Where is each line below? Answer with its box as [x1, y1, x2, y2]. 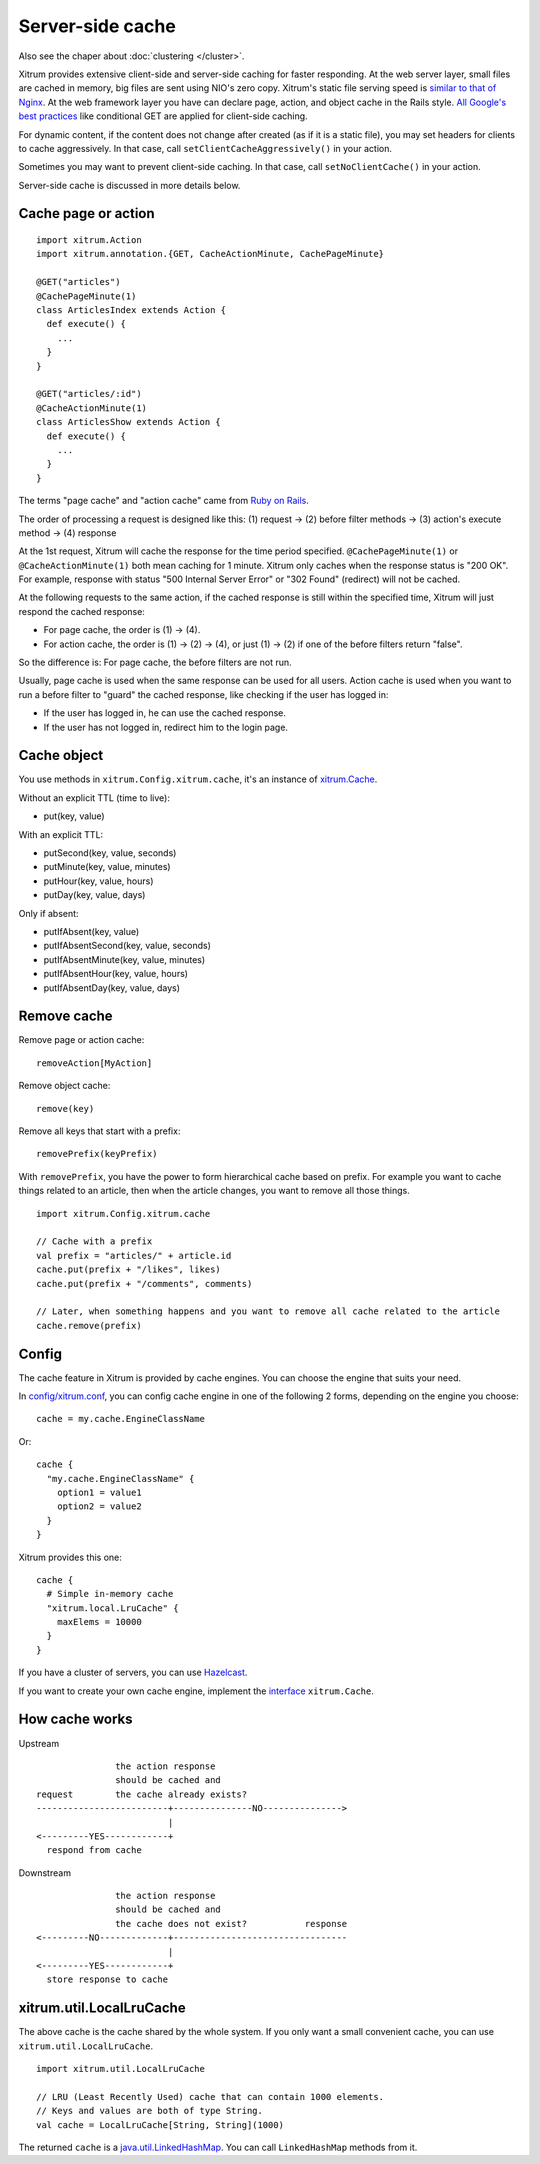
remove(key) [36, 1103, 95, 1114]
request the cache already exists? [36, 1788, 248, 1800]
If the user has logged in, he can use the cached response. [43, 707, 287, 719]
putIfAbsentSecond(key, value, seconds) [43, 940, 212, 952]
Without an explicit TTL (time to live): [18, 791, 170, 804]
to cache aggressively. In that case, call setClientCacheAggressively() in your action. [18, 142, 392, 154]
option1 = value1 [56, 1486, 142, 1498]
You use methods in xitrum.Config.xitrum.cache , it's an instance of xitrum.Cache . [18, 773, 378, 785]
